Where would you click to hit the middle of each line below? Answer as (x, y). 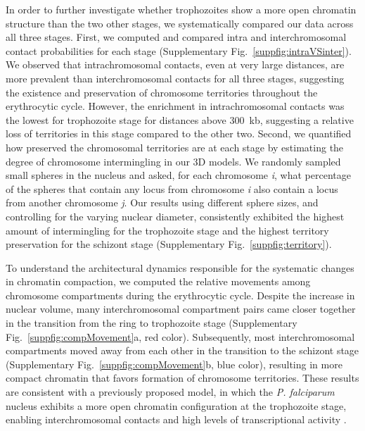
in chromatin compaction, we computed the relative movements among (158, 281)
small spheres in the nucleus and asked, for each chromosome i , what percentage (178, 175)
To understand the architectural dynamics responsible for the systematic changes (180, 267)
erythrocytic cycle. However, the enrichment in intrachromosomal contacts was (175, 106)
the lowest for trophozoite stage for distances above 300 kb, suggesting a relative (180, 119)
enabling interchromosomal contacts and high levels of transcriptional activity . (176, 419)
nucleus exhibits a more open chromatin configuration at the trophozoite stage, (176, 405)
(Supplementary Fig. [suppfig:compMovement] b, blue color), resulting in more (174, 364)
